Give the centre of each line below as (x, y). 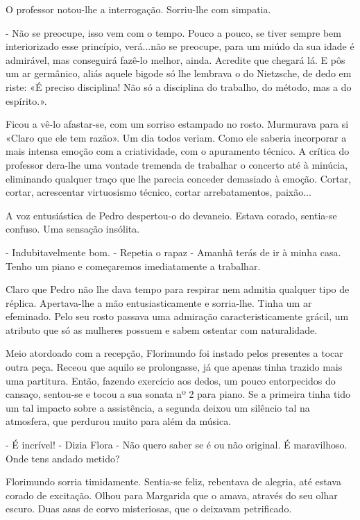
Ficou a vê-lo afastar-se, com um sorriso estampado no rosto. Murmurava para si (177, 124)
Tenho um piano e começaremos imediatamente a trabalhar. (133, 266)
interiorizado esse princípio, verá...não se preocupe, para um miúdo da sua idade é (180, 46)
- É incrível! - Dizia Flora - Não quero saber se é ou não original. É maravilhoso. (177, 445)
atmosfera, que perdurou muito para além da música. (119, 421)
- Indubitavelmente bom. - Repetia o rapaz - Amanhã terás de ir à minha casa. (173, 252)
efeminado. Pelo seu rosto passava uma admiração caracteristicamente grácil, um (177, 316)
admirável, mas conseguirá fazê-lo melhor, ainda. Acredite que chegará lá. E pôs (175, 59)
